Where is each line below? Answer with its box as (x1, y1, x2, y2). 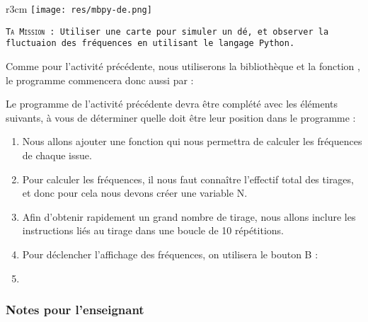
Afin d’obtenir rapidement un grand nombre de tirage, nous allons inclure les (22, 209, 356, 224)
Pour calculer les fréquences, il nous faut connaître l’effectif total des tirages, (22, 171, 354, 186)
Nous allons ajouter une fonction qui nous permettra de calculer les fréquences (22, 134, 362, 149)
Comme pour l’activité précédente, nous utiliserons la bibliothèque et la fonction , (6, 58, 360, 73)
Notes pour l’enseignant (6, 301, 144, 318)
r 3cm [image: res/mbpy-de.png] (6, 1, 152, 16)
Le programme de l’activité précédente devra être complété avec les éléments (6, 96, 338, 111)
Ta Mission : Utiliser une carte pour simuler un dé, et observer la (6, 26, 329, 37)
